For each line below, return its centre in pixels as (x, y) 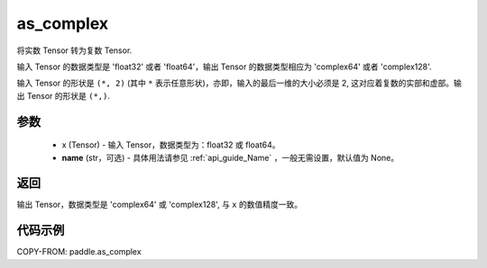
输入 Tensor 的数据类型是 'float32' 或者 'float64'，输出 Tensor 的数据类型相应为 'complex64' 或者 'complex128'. (224, 67)
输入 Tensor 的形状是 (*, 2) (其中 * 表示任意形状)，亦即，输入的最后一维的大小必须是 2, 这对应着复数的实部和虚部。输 (239, 83)
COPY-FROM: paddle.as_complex (79, 252)
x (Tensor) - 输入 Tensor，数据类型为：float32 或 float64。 (171, 145)
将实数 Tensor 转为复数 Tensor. (74, 50)
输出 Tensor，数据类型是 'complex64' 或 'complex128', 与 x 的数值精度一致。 (159, 205)
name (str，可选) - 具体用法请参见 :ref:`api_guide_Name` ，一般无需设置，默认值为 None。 (230, 157)
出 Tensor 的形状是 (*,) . (64, 95)
